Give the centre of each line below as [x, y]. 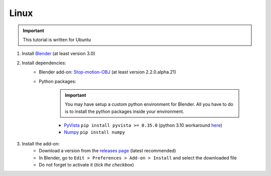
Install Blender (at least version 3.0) [58, 54]
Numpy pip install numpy [95, 132]
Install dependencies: [44, 63]
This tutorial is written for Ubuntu [57, 40]
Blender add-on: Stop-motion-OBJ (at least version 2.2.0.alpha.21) [108, 72]
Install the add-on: [41, 143]
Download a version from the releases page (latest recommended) [107, 151]
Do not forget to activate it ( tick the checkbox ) [86, 165]
